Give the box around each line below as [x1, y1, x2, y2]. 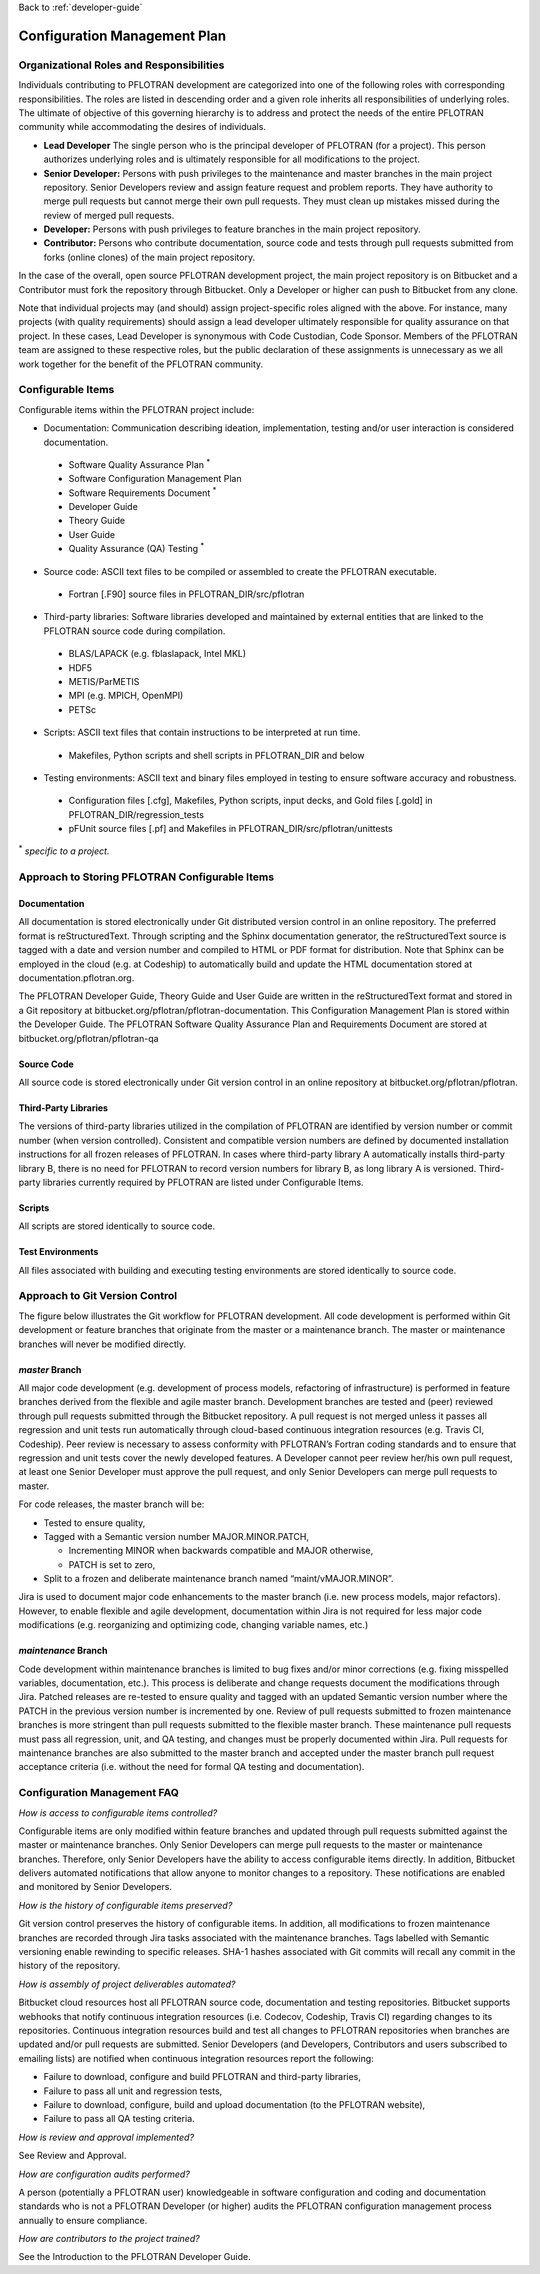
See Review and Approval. [18, 2150, 127, 2162]
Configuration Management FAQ [18, 1786, 179, 1800]
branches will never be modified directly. [18, 1338, 187, 1350]
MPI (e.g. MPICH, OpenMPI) [68, 690, 184, 702]
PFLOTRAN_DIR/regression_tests [68, 808, 205, 820]
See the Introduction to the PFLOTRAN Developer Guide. [18, 2251, 251, 2263]
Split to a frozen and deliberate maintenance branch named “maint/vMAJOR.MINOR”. [43, 1573, 394, 1585]
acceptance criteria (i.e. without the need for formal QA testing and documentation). [18, 1761, 365, 1773]
